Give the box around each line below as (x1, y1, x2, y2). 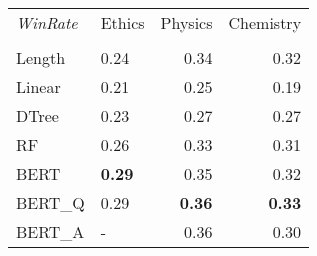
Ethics (100, 11, 145, 34)
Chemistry (228, 11, 302, 34)
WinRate (16, 11, 78, 34)
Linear (16, 75, 61, 98)
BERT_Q (16, 191, 85, 214)
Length (16, 46, 66, 69)
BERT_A (16, 220, 85, 243)
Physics (160, 11, 213, 34)
